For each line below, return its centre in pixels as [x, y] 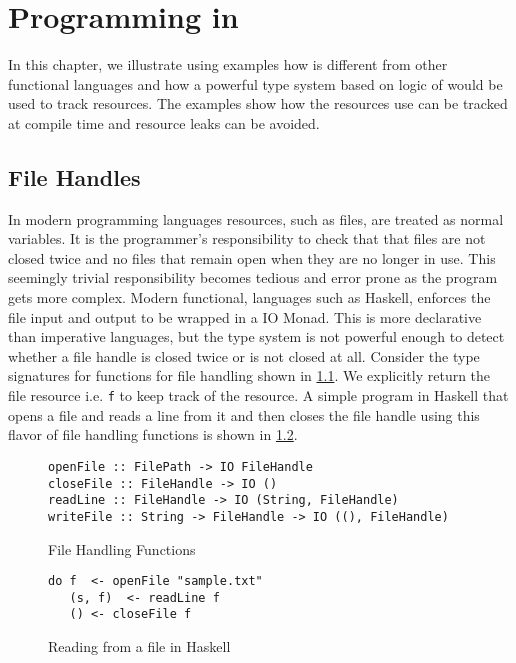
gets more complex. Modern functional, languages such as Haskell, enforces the [249, 297]
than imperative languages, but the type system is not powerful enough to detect [256, 336]
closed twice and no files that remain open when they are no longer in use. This [252, 257]
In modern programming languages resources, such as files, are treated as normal [256, 218]
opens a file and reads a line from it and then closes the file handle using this [244, 414]
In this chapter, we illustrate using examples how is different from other [228, 64]
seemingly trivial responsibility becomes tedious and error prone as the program [253, 277]
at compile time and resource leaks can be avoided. [164, 122]
